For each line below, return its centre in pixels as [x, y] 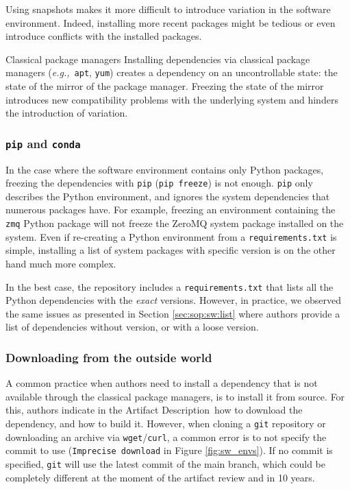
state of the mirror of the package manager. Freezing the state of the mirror [165, 86]
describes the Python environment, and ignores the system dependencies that [168, 196]
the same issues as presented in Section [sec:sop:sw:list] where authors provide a [173, 313]
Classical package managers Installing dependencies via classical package [158, 59]
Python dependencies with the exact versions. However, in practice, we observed [173, 300]
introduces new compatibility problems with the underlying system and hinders [172, 99]
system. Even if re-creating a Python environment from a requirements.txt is [171, 236]
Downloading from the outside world [109, 357]
